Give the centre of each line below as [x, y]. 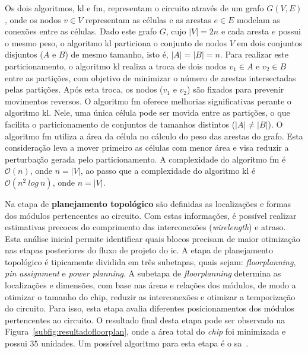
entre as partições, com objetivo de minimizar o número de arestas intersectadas [150, 77]
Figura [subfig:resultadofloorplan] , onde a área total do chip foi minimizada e [145, 331]
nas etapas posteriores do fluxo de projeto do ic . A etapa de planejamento [139, 250]
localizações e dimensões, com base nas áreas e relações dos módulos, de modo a [150, 285]
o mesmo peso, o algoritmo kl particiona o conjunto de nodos [116, 42]
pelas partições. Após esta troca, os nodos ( [84, 89]
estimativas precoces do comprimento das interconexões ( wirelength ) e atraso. [145, 227]
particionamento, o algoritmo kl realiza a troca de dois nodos [116, 66]
